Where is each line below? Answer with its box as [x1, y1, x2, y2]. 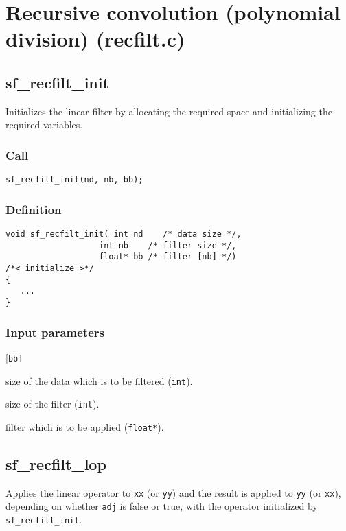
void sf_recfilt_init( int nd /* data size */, [5, 229, 242, 239]
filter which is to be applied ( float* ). [5, 419, 164, 434]
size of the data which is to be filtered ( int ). [5, 373, 193, 388]
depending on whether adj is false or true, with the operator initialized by [5, 499, 318, 513]
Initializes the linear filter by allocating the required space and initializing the [5, 104, 332, 118]
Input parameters [5, 323, 104, 340]
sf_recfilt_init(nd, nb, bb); [5, 175, 143, 185]
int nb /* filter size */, [99, 240, 237, 250]
